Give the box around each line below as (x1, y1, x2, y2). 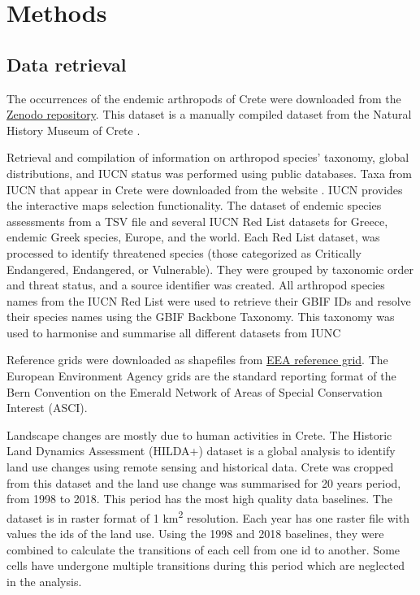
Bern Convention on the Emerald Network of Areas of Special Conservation (6, 383, 383, 400)
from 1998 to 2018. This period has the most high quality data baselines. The (6, 490, 392, 507)
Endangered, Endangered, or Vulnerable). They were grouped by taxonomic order (6, 260, 414, 277)
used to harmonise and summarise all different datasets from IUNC (6, 324, 341, 341)
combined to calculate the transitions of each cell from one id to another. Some (6, 541, 401, 558)
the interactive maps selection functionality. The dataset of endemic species (6, 197, 382, 214)
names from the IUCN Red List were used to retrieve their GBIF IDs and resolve (6, 292, 411, 309)
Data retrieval (6, 51, 127, 76)
